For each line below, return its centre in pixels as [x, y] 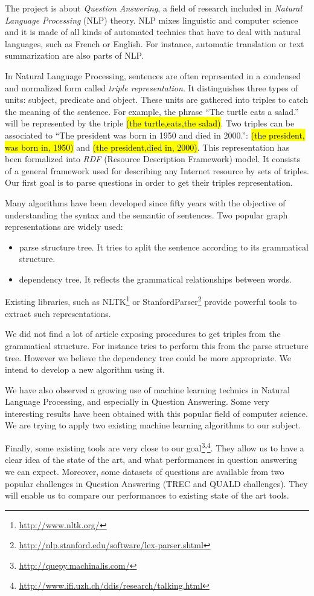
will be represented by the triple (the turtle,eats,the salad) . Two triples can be [150, 123]
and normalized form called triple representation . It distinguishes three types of [152, 87]
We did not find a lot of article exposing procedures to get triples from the [143, 334]
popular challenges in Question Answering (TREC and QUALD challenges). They [156, 483]
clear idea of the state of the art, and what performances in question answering [151, 460]
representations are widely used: [64, 227]
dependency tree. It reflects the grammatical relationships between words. [155, 279]
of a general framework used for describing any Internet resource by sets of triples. [157, 170]
